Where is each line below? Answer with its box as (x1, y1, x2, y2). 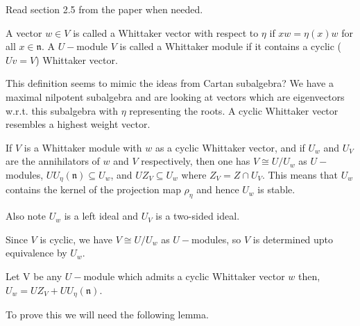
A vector (6, 25, 42, 40)
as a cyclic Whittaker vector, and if (155, 140, 305, 154)
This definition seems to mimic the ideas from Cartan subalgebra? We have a (6, 76, 334, 90)
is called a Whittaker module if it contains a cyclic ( (119, 39, 342, 54)
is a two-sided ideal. (155, 209, 240, 223)
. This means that (262, 167, 338, 181)
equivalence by (6, 245, 67, 260)
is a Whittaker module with (24, 140, 142, 154)
